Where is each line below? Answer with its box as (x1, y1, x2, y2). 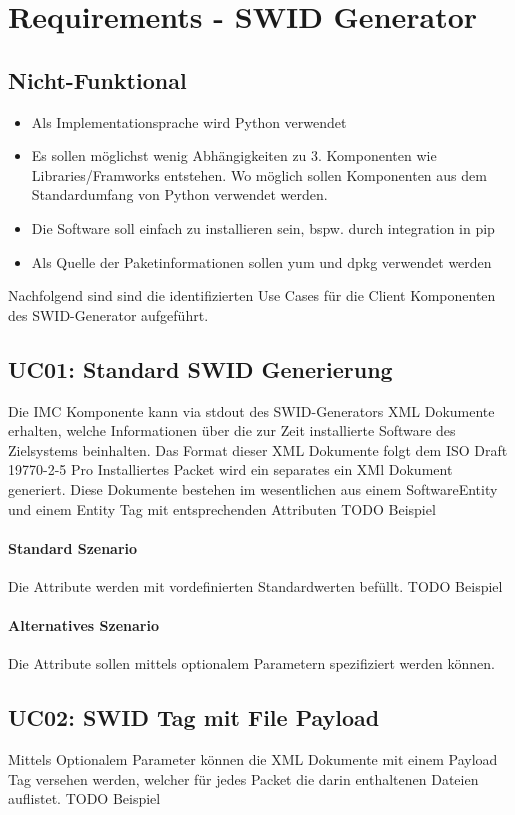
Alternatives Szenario (8, 615, 159, 636)
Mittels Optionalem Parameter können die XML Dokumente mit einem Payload (8, 749, 498, 770)
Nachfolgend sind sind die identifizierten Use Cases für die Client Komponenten (8, 285, 496, 306)
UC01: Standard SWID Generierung (8, 353, 393, 384)
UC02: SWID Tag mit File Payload (8, 702, 380, 733)
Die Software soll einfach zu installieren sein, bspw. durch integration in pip (31, 217, 495, 238)
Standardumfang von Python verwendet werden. (31, 184, 328, 205)
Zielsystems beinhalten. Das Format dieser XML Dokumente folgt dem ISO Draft (8, 439, 508, 460)
